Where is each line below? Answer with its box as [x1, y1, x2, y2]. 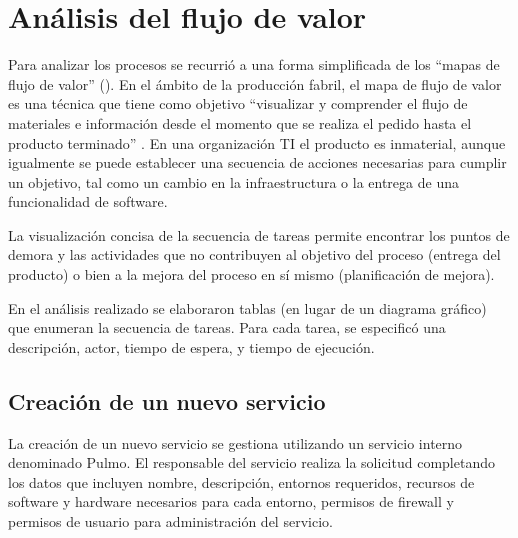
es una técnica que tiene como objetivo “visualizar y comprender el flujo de [8, 93, 468, 114]
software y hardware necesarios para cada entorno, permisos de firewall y [8, 491, 454, 512]
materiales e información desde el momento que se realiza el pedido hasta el [8, 112, 472, 133]
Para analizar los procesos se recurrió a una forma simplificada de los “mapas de [8, 54, 500, 75]
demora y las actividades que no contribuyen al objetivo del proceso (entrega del [8, 244, 501, 265]
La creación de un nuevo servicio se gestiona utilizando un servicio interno [8, 432, 463, 453]
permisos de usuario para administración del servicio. [8, 511, 333, 532]
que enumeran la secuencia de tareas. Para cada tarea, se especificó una [8, 317, 446, 338]
